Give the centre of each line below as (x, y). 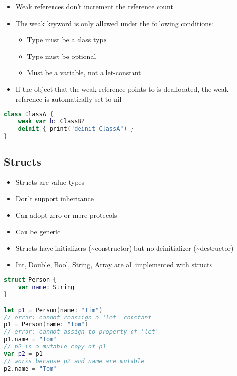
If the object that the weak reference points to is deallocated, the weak (122, 89)
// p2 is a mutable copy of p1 (55, 347)
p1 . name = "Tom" (30, 339)
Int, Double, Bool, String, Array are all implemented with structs (114, 264)
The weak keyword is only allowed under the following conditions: (114, 23)
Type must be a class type (67, 40)
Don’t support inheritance (54, 198)
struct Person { (30, 280)
